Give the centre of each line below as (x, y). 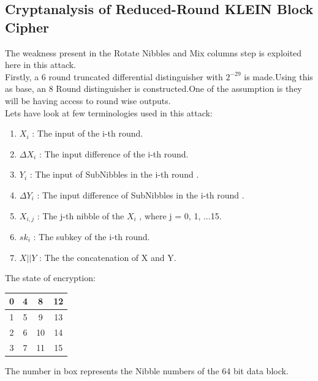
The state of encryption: (50, 278)
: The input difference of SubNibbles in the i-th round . (141, 194)
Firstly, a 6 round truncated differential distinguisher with (114, 76)
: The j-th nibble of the (81, 215)
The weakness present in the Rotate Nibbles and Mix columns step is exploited (153, 52)
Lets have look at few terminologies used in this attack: (109, 112)
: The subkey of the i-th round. (92, 236)
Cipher (27, 27)
